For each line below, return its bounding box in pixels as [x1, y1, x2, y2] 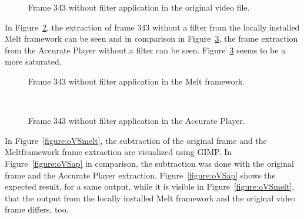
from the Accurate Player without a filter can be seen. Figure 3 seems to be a [5, 43, 286, 56]
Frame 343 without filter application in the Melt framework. [28, 75, 245, 87]
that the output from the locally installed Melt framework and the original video [5, 191, 296, 204]
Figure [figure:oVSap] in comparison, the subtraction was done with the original [5, 157, 294, 169]
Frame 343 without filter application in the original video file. [28, 1, 250, 13]
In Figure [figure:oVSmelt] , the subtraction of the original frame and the [5, 134, 267, 146]
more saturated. [5, 55, 62, 68]
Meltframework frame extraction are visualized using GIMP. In [5, 146, 232, 158]
